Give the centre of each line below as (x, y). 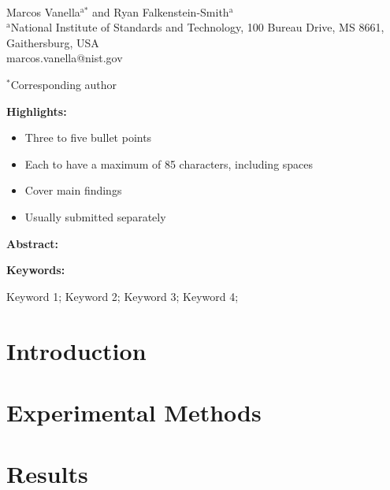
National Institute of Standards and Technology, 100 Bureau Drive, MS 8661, (197, 27)
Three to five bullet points (88, 137)
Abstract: (33, 243)
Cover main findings (73, 190)
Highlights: (37, 111)
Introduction (76, 350)
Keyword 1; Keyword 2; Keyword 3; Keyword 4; (123, 296)
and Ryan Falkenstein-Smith (161, 11)
